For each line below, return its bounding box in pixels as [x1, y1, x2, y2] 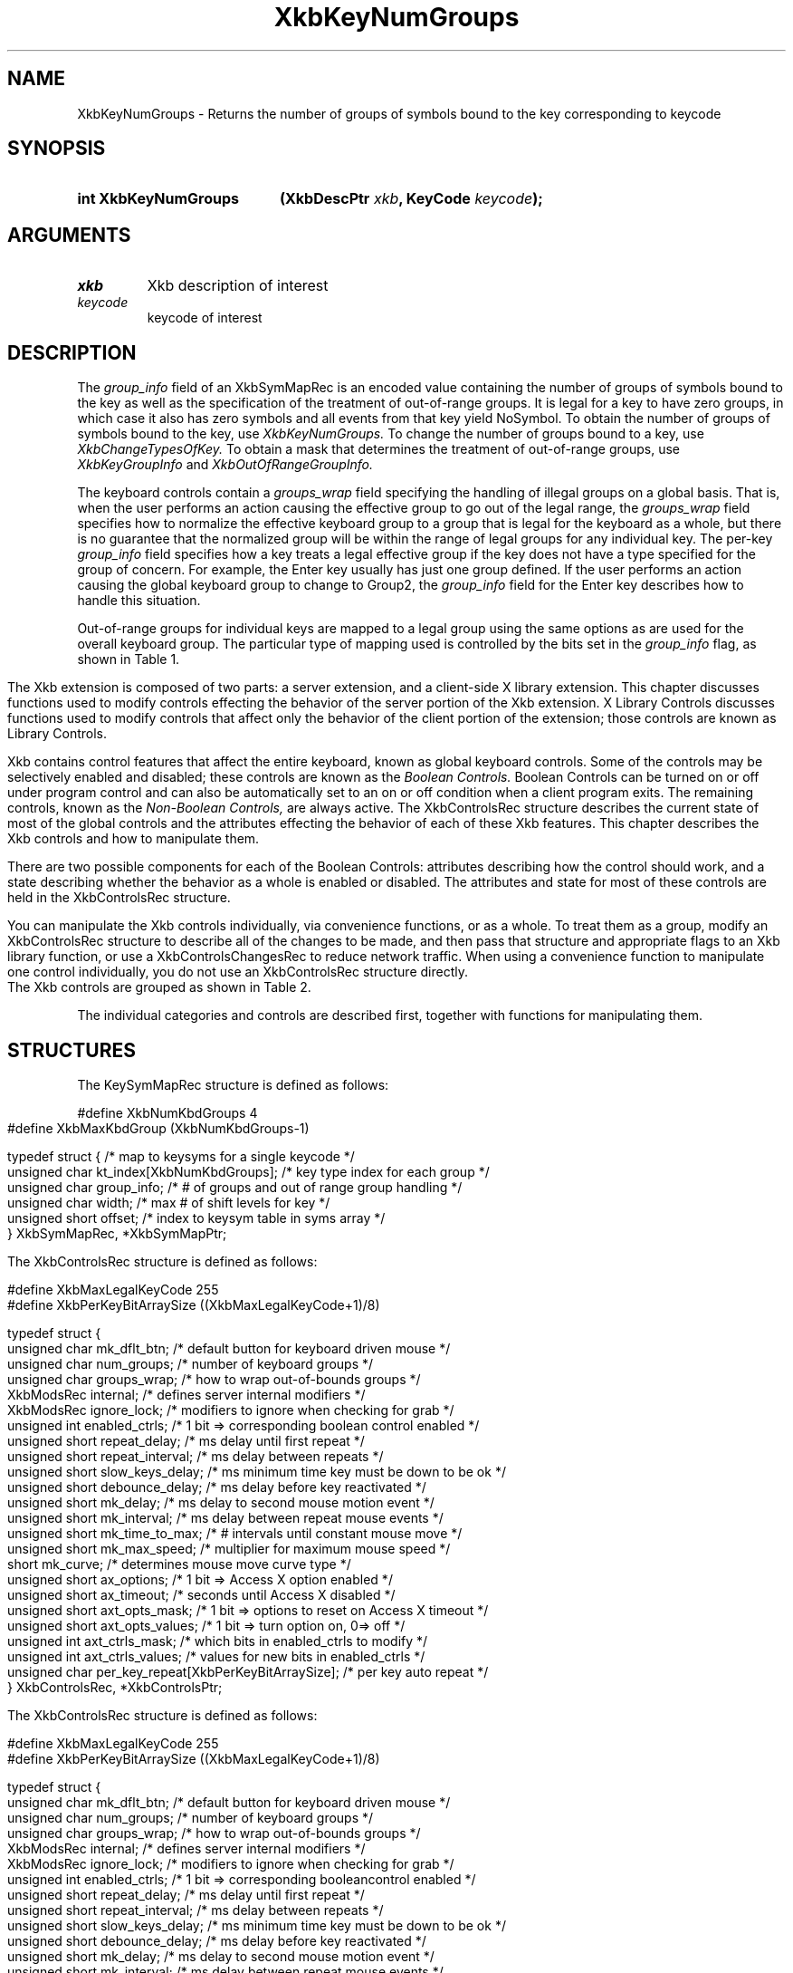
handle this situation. [77, 592, 201, 609]
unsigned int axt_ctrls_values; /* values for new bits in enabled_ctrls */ [7, 1648, 425, 1664]
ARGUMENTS [7, 223, 131, 246]
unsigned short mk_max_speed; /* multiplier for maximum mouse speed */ [7, 1540, 451, 1556]
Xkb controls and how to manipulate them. [7, 831, 260, 847]
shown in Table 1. [77, 651, 180, 668]
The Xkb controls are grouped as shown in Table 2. [7, 979, 311, 996]
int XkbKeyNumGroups [77, 189, 240, 208]
